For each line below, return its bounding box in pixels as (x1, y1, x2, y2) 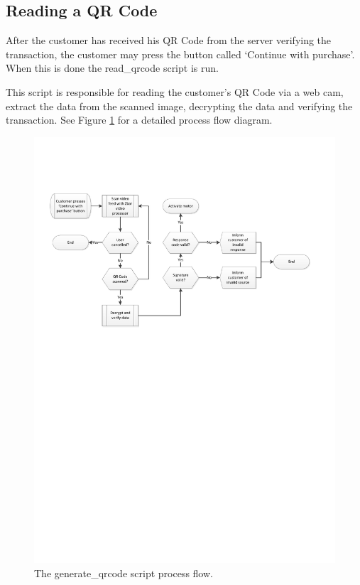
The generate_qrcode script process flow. (34, 566, 213, 581)
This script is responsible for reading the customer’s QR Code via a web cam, (6, 84, 344, 99)
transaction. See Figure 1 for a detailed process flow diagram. (6, 112, 273, 127)
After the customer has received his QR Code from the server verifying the (6, 33, 332, 48)
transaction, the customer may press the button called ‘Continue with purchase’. (6, 46, 355, 61)
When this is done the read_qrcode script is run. (6, 60, 219, 75)
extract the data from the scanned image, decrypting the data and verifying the (6, 98, 353, 113)
